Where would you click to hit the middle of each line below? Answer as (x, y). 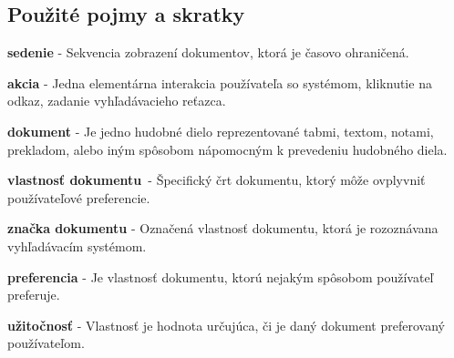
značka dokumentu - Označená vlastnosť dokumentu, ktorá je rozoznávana (223, 228)
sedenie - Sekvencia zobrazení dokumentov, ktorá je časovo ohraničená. (208, 52)
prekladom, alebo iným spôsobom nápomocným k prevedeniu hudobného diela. (227, 149)
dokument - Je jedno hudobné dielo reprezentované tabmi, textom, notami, (221, 131)
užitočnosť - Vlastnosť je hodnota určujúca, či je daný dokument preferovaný (226, 325)
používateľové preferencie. (79, 197)
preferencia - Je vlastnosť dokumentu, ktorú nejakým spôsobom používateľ (221, 276)
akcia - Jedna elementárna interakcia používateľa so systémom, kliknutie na (220, 82)
